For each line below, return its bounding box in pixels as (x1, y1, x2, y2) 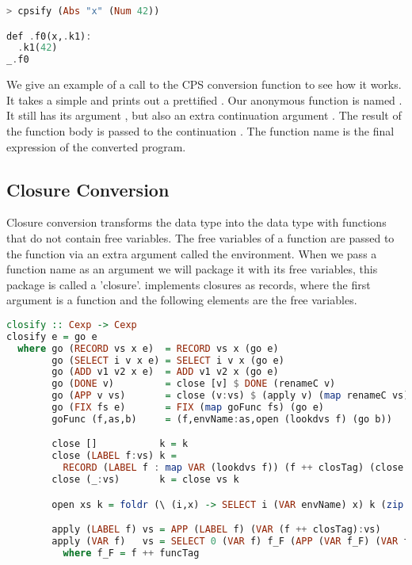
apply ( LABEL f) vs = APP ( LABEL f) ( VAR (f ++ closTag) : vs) (51, 524, 381, 536)
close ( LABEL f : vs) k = (51, 450, 177, 462)
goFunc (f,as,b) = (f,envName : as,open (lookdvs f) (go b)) (51, 413, 392, 425)
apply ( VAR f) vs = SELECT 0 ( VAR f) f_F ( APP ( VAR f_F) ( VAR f (51, 535, 410, 547)
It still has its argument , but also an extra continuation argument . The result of (6, 107, 402, 124)
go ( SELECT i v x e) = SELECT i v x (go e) (51, 354, 284, 366)
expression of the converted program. (6, 138, 186, 155)
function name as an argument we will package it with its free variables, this (6, 261, 378, 277)
